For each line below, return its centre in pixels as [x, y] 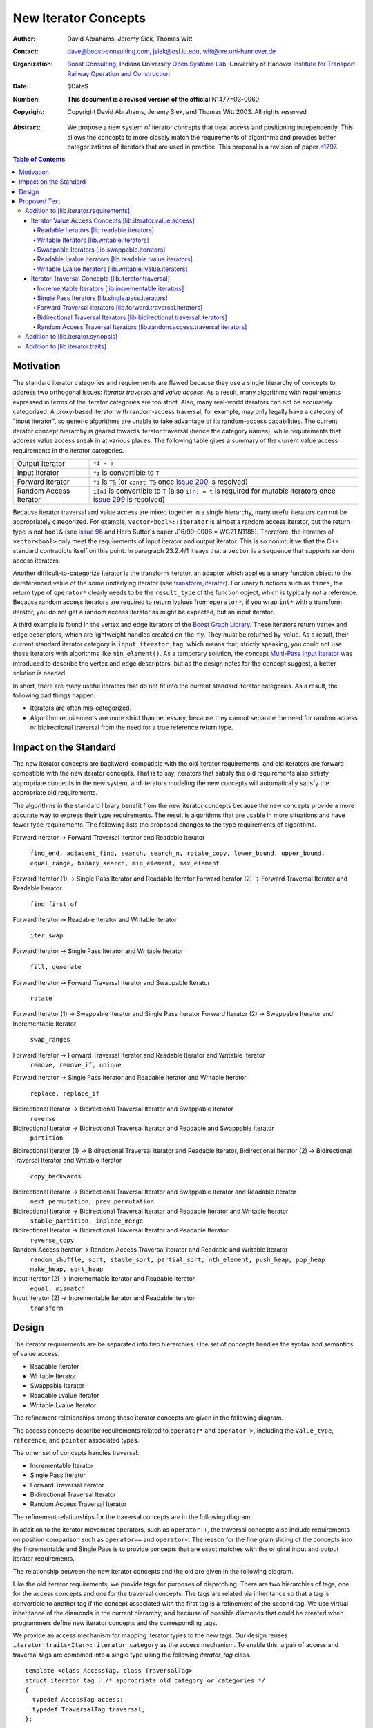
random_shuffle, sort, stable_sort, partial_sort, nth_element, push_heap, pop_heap [178, 1259]
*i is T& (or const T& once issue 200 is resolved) [171, 482]
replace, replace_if [65, 1093]
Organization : [33, 64]
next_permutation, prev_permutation [92, 1202]
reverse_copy [52, 1240]
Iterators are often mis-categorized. [81, 708]
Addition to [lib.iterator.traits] [66, 346]
